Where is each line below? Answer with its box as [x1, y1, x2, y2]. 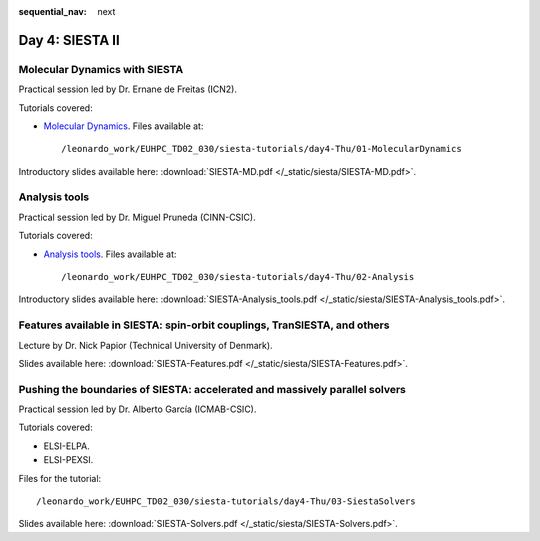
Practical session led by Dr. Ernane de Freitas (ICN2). [18, 83, 238, 95]
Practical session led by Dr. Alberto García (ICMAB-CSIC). [18, 403, 257, 415]
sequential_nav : [18, 6, 87, 17]
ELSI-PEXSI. [43, 454, 94, 466]
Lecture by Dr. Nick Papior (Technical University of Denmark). [18, 339, 274, 351]
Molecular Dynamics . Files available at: [43, 120, 204, 132]
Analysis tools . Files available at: [43, 248, 177, 260]
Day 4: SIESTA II [18, 31, 120, 49]
